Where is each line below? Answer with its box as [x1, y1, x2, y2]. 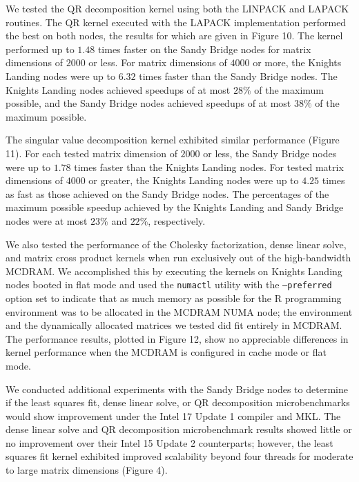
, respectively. [148, 213, 206, 228]
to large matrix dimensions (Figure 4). [6, 463, 168, 477]
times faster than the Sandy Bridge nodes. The [139, 68, 338, 83]
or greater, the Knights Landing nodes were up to [88, 173, 299, 188]
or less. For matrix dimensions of [88, 55, 227, 70]
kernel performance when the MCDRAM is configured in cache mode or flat [6, 345, 327, 359]
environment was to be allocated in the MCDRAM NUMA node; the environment [6, 304, 353, 319]
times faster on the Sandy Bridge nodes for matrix [97, 41, 311, 56]
